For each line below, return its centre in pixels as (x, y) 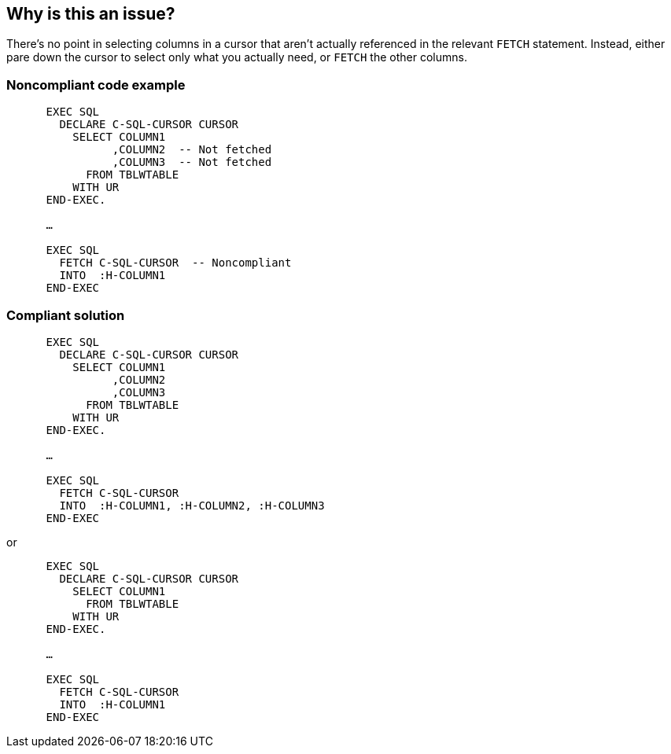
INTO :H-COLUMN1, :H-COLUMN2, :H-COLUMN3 (192, 505)
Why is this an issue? (91, 14)
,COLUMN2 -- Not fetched (192, 150)
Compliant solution (66, 315)
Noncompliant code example (96, 85)
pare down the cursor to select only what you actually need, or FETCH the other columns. (237, 57)
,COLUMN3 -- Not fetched (192, 162)
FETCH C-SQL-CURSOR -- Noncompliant (175, 263)
